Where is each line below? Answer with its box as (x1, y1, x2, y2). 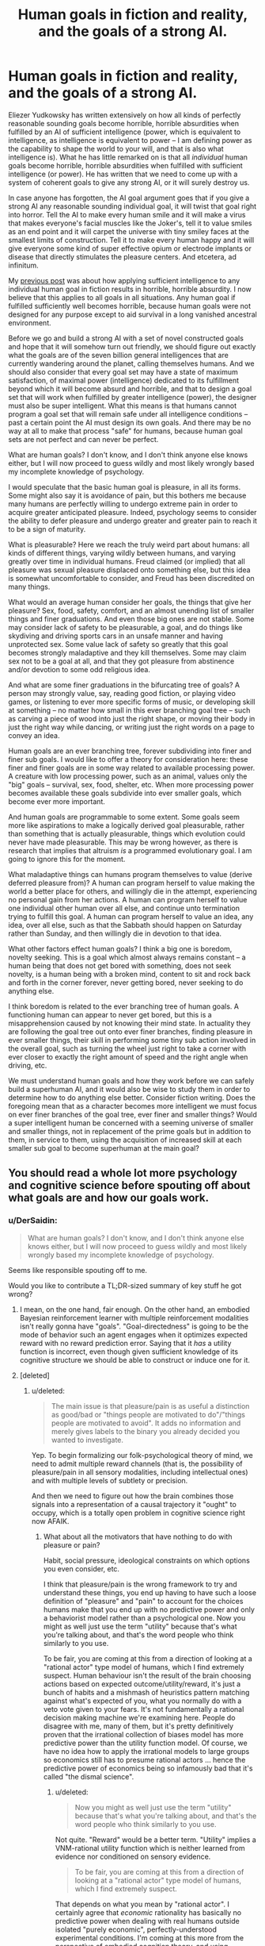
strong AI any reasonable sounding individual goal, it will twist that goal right (8, 201, 257, 211)
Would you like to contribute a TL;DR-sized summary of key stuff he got (8, 1280, 242, 1290)
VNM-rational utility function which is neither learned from (55, 1843, 245, 1852)
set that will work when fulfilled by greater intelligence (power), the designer (8, 392, 257, 402)
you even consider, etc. (43, 1563, 120, 1573)
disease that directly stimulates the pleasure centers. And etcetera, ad (8, 252, 237, 261)
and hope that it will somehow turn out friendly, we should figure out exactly (8, 341, 256, 351)
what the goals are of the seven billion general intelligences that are (8, 350, 229, 360)
